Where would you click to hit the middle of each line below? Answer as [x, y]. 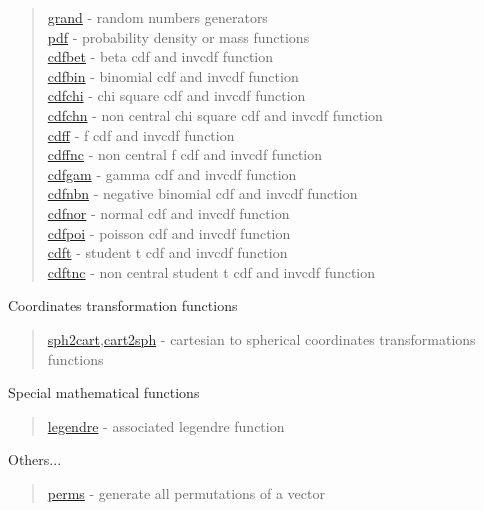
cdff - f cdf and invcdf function [141, 134]
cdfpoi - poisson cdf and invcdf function [169, 232]
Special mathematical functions [104, 392]
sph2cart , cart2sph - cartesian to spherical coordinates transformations [261, 338]
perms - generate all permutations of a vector [186, 492]
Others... [35, 459]
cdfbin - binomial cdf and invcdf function [173, 75]
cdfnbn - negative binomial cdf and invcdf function [202, 193]
